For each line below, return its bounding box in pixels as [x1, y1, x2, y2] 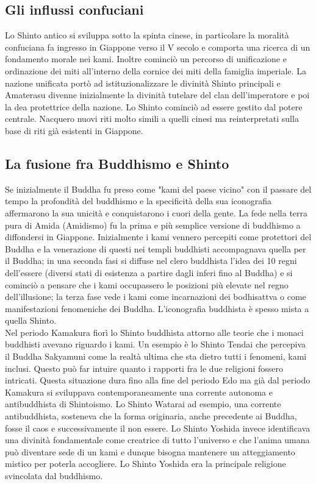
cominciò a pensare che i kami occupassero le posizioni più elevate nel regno [5, 278, 289, 291]
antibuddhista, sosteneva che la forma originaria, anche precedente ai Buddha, [5, 410, 297, 422]
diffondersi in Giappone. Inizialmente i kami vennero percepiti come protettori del [5, 230, 312, 243]
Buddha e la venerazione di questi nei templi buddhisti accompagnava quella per [5, 242, 306, 255]
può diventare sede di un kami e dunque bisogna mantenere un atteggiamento [5, 445, 295, 458]
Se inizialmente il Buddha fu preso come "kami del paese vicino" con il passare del [5, 182, 312, 195]
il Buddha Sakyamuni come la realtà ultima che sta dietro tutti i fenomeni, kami [5, 350, 307, 363]
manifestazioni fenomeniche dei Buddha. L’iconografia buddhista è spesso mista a [5, 302, 309, 315]
